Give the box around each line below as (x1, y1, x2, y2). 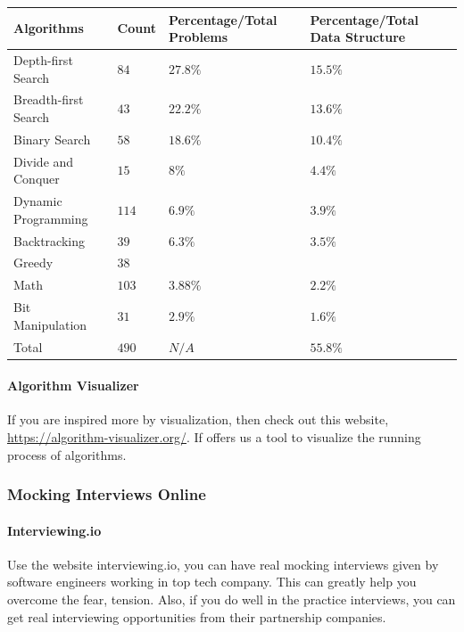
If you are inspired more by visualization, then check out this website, (7, 410, 389, 429)
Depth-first (13, 50, 73, 69)
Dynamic (13, 192, 62, 210)
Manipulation (13, 315, 87, 333)
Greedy (13, 253, 54, 272)
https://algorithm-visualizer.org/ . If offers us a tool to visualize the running (7, 427, 421, 446)
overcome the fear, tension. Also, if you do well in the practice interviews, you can (7, 590, 456, 608)
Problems (168, 28, 228, 46)
